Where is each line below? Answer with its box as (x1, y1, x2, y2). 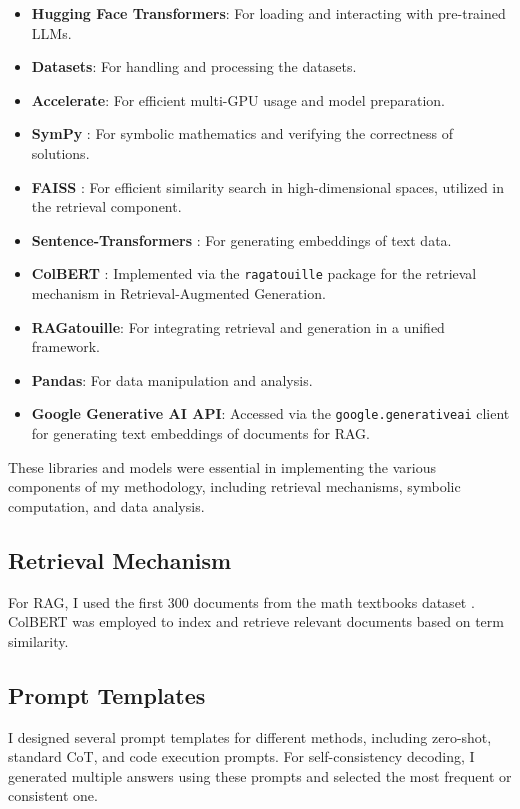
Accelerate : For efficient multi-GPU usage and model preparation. (31, 89, 445, 110)
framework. (31, 336, 100, 357)
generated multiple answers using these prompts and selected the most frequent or (8, 765, 512, 786)
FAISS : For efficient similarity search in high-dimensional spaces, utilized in (31, 176, 505, 197)
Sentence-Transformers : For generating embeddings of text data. (31, 229, 452, 250)
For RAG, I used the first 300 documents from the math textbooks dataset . (8, 591, 475, 612)
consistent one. (8, 785, 98, 806)
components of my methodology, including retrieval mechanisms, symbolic (8, 476, 461, 497)
